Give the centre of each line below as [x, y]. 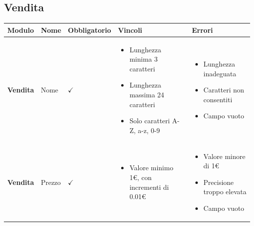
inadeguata [220, 73]
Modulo [21, 30]
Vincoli [130, 30]
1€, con [141, 177]
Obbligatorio [90, 30]
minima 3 [144, 59]
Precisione [219, 182]
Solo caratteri [150, 121]
